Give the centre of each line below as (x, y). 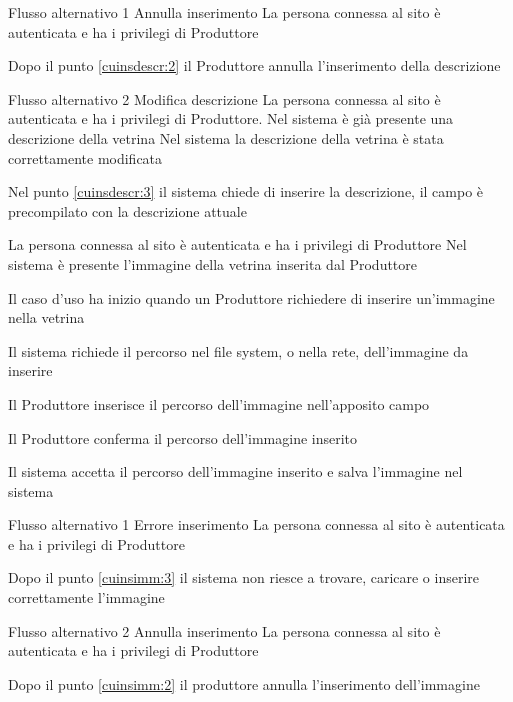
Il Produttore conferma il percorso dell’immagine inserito (183, 437)
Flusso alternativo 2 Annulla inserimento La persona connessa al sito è (224, 630)
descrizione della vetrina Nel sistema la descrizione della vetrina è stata (226, 137)
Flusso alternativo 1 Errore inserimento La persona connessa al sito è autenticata (256, 524)
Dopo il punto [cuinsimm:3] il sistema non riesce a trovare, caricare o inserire (244, 577)
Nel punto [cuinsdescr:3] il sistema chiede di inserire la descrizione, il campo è (246, 191)
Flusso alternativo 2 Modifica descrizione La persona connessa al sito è (224, 98)
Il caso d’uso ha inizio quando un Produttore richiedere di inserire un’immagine (251, 297)
